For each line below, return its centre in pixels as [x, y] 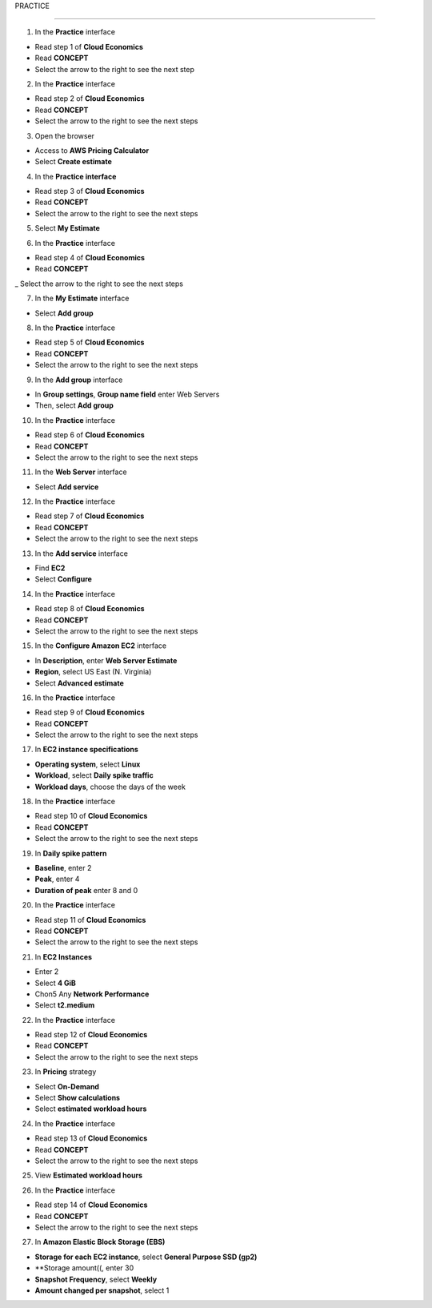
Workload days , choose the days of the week [110, 787]
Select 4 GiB [55, 983]
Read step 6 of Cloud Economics [90, 435]
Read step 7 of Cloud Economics [90, 516]
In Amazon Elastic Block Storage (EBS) [100, 1242]
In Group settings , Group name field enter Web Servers [127, 394]
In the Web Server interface [81, 472]
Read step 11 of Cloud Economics [90, 920]
